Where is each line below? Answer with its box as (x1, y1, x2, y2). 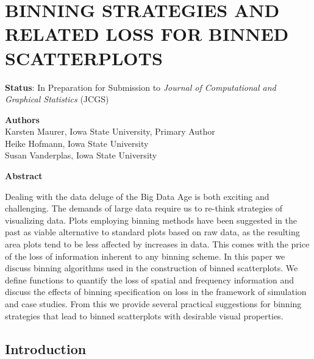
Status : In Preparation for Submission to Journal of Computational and (5, 80, 276, 93)
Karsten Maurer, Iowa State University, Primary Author (5, 125, 215, 138)
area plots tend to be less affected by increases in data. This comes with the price (5, 238, 310, 251)
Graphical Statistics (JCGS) (5, 93, 109, 105)
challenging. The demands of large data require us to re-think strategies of (5, 202, 283, 215)
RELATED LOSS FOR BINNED (5, 21, 289, 46)
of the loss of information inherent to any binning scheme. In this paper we (5, 249, 285, 262)
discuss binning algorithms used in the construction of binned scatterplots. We (5, 261, 298, 274)
